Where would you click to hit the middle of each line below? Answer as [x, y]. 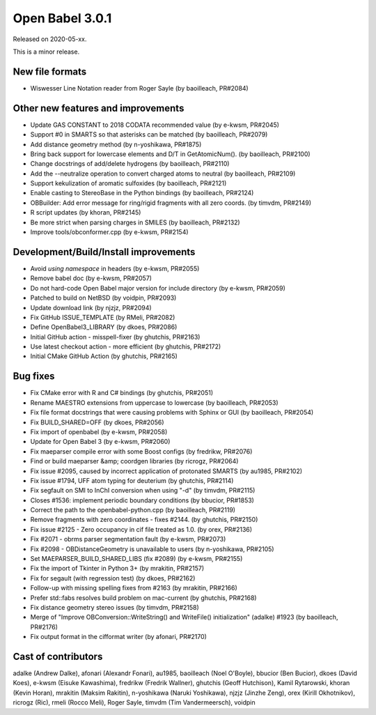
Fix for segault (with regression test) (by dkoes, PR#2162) [113, 578]
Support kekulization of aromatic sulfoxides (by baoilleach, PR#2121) [128, 183]
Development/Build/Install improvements [104, 252]
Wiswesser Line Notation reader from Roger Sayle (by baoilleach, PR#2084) [139, 88]
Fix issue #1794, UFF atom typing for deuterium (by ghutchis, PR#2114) [132, 480]
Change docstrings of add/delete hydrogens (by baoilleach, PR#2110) [130, 164]
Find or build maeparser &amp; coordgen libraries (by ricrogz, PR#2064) [134, 461]
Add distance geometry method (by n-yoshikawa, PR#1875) [116, 144]
